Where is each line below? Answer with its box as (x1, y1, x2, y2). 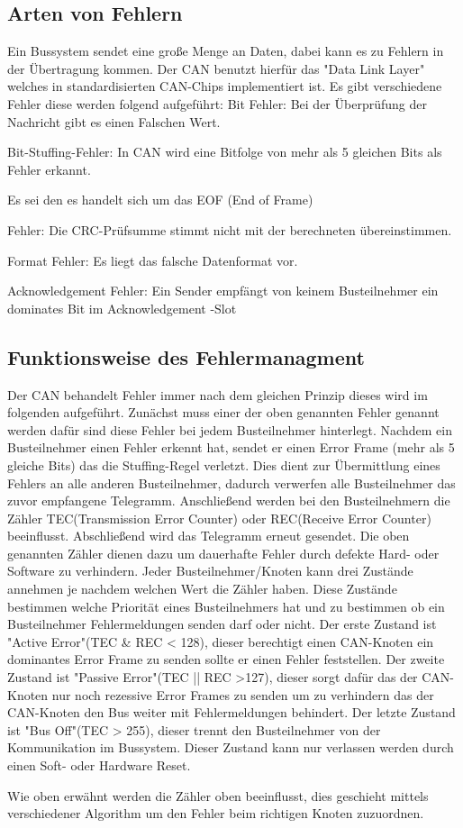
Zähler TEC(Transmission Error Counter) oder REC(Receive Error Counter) (7, 508, 431, 527)
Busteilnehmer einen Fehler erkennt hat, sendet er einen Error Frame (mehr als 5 (7, 438, 455, 457)
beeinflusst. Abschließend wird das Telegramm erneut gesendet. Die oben (7, 526, 410, 545)
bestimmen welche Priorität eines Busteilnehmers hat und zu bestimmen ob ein (7, 596, 445, 615)
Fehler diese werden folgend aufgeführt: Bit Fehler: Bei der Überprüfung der (7, 94, 427, 113)
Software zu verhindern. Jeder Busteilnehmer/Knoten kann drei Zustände (7, 561, 413, 580)
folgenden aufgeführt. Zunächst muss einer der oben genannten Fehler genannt (7, 403, 440, 422)
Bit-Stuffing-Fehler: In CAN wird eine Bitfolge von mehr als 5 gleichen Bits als (7, 142, 442, 161)
